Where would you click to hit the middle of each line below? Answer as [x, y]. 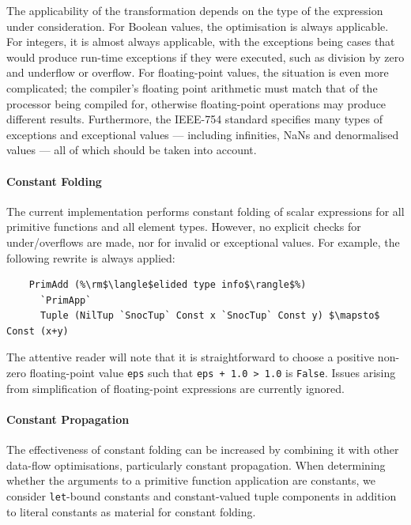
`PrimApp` [66, 300]
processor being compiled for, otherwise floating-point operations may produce [196, 103]
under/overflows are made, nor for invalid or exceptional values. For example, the [203, 242]
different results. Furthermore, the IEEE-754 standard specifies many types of [194, 119]
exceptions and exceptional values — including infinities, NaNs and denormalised [203, 134]
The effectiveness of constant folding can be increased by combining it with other [203, 449]
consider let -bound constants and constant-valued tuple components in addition [202, 495]
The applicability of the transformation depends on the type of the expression [195, 10]
